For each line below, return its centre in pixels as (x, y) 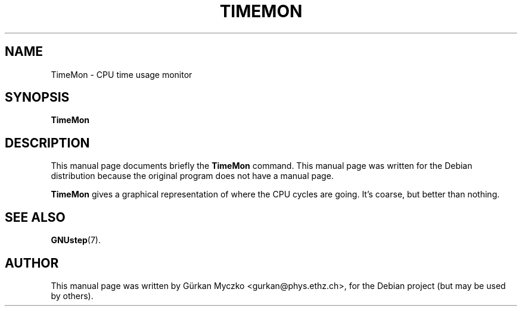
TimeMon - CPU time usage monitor (122, 74)
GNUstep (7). (76, 240)
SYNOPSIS (37, 98)
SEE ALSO (35, 217)
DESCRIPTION (47, 143)
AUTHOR (32, 263)
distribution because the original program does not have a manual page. (192, 176)
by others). (72, 296)
